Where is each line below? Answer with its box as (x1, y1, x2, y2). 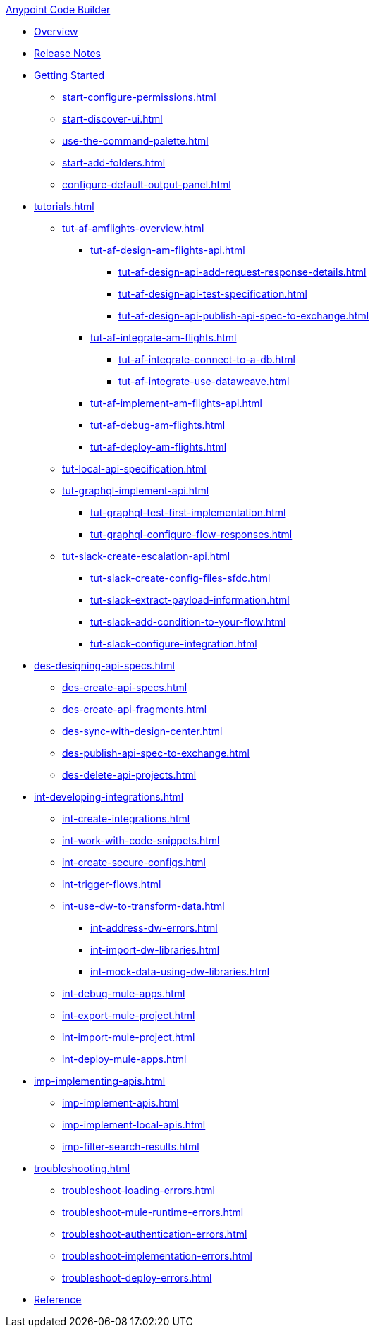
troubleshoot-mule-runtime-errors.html (62, 1206, 244, 1218)
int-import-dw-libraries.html (90, 944, 220, 956)
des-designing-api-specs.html (34, 659, 175, 671)
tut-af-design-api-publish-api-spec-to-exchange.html (118, 310, 369, 322)
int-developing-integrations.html (34, 791, 184, 803)
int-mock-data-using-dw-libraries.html (90, 966, 270, 978)
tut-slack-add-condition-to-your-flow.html (90, 616, 286, 628)
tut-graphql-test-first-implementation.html (90, 506, 286, 518)
